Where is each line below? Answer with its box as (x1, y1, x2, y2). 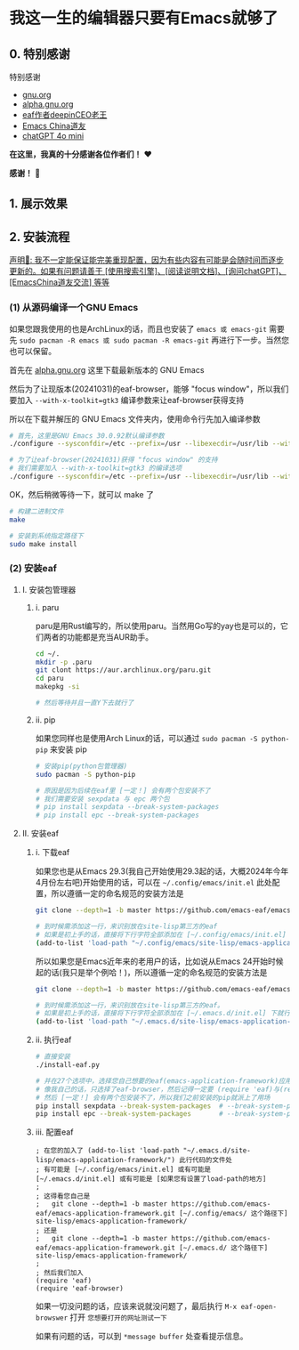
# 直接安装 (35, 1052, 71, 1062)
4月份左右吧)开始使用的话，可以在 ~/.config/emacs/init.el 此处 (35, 877, 273, 888)
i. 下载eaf (35, 847, 70, 858)
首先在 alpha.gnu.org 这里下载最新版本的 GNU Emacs (9, 364, 205, 375)
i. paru (35, 602, 60, 612)
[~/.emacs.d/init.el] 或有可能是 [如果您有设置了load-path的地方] (35, 1175, 267, 1184)
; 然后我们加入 (35, 1269, 85, 1278)
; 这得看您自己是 (35, 1192, 91, 1201)
